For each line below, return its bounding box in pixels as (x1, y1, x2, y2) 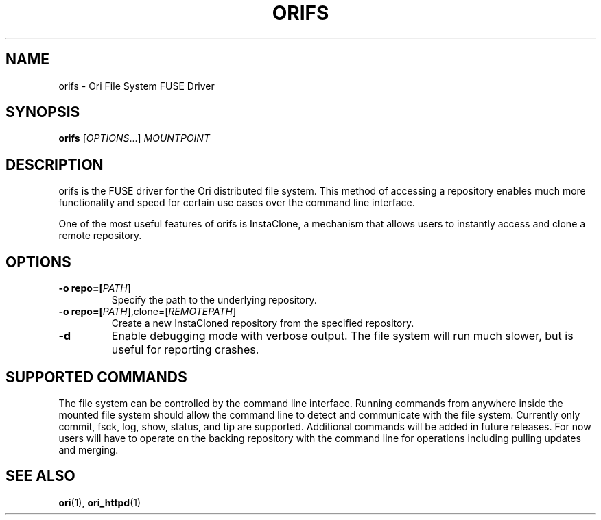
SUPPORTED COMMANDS (5, 368, 187, 386)
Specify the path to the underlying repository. (111, 294, 317, 306)
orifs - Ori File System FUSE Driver (58, 79, 215, 92)
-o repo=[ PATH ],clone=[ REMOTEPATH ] (58, 306, 237, 318)
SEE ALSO (5, 467, 75, 485)
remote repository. (58, 230, 142, 242)
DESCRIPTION (5, 156, 104, 173)
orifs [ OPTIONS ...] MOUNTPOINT (58, 132, 210, 145)
